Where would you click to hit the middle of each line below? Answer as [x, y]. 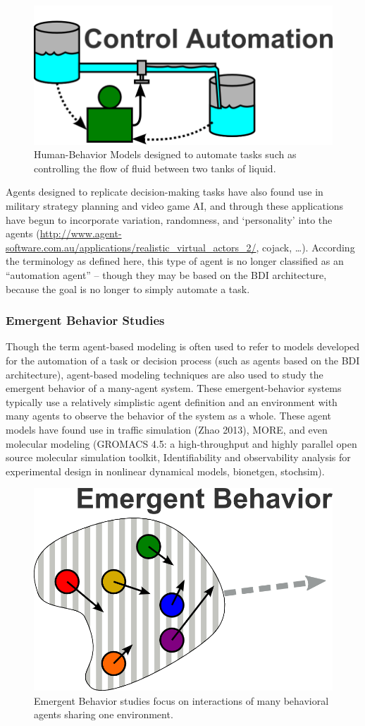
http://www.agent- [81, 233]
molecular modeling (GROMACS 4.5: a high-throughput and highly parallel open [181, 443]
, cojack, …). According [305, 247]
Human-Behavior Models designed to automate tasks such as [165, 154]
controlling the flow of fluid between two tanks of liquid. [155, 168]
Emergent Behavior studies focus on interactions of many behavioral [181, 700]
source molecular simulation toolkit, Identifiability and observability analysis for [178, 457]
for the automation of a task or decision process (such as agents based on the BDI [183, 360]
